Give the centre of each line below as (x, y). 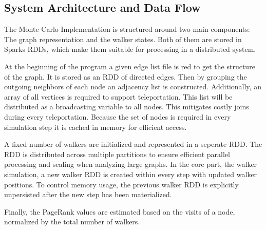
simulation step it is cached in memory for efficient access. (96, 127)
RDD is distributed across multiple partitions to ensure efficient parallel (117, 154)
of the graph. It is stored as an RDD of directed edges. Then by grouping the (126, 76)
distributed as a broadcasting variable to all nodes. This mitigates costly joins (127, 107)
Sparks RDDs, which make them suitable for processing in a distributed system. (130, 49)
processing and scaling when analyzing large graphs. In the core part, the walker (131, 164)
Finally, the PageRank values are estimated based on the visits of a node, (120, 211)
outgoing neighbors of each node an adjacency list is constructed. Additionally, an (133, 87)
